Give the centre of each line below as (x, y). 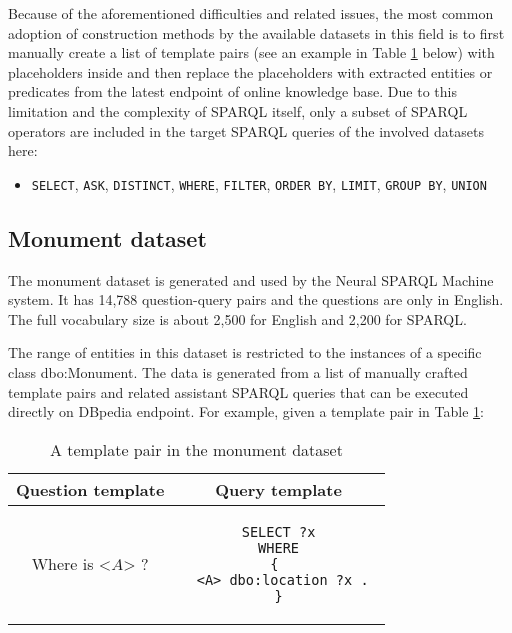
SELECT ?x (278, 531)
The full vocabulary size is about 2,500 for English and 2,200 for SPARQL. (237, 318)
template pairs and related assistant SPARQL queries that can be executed (238, 391)
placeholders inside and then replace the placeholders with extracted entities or (250, 71)
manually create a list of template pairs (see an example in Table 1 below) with (251, 52)
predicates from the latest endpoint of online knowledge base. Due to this (232, 91)
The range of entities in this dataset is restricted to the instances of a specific (245, 352)
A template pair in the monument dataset (196, 449)
